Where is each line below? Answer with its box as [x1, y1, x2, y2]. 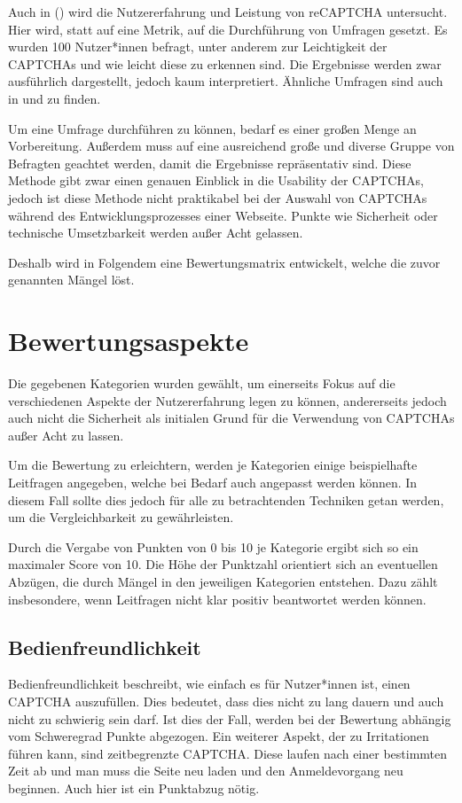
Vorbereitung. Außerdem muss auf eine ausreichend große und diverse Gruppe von [8, 136, 455, 155]
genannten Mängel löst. [8, 270, 135, 289]
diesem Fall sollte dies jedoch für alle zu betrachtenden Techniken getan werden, [8, 490, 444, 509]
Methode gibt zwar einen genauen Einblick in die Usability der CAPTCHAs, [8, 171, 424, 190]
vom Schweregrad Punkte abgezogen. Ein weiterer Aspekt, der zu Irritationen [8, 727, 429, 745]
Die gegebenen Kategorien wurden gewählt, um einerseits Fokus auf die [8, 374, 395, 393]
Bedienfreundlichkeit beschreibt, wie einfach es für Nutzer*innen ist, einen [8, 674, 411, 693]
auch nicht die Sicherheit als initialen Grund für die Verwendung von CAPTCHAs [8, 409, 455, 427]
